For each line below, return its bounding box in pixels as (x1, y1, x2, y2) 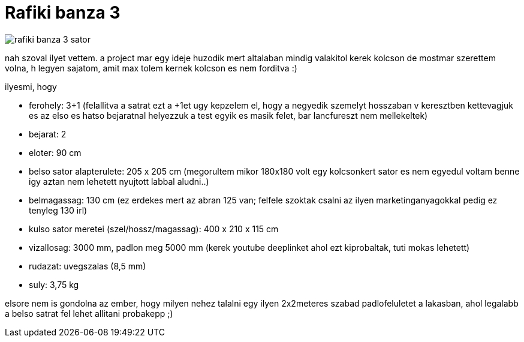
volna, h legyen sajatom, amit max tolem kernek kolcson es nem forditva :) (5, 62, 297, 73)
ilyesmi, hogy (5, 81, 57, 92)
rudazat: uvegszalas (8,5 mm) (29, 260, 146, 271)
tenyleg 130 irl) (29, 205, 88, 215)
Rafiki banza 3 (5, 2, 121, 23)
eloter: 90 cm (29, 147, 82, 158)
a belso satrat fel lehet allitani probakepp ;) (5, 308, 173, 319)
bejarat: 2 (29, 128, 67, 139)
